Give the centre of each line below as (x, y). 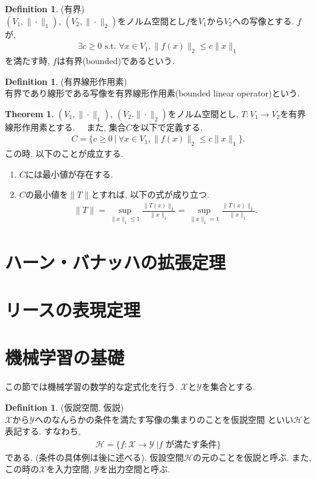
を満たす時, (27, 61)
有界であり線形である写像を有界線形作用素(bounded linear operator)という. (153, 93)
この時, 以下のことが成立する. (64, 153)
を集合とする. (229, 387)
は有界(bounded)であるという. (116, 61)
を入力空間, (69, 469)
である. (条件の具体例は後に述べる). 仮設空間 (94, 457)
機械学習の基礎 (65, 357)
